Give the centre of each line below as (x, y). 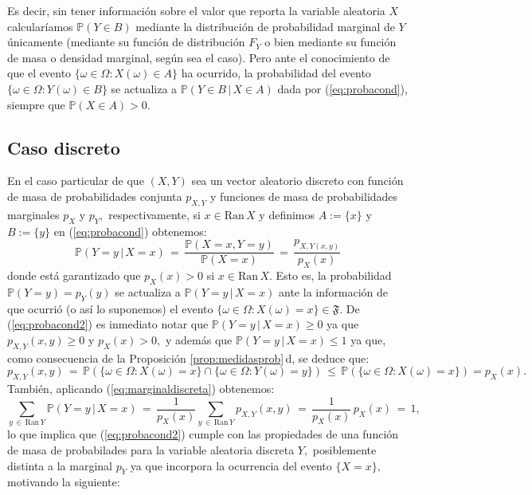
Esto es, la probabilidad (334, 275)
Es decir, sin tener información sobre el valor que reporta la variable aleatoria (196, 10)
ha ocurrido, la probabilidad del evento (276, 73)
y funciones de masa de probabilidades (304, 196)
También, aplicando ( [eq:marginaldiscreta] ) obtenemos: (141, 388)
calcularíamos (40, 26)
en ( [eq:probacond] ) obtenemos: (130, 231)
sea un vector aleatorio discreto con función (297, 181)
